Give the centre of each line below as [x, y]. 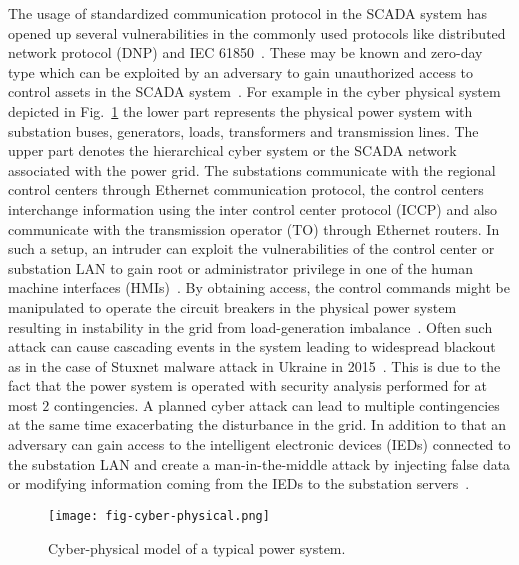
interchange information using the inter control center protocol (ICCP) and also [253, 208]
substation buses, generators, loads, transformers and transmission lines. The [243, 130]
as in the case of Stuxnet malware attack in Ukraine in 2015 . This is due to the [254, 365]
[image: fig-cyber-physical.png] [159, 515]
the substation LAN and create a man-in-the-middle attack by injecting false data [259, 463]
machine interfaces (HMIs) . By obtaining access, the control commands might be [259, 287]
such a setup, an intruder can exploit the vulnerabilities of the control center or [251, 248]
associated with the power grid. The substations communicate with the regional [252, 169]
